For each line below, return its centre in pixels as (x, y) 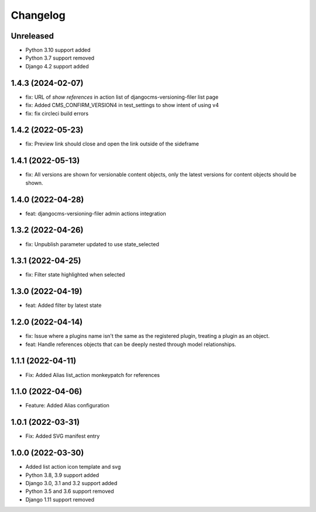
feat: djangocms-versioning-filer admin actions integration (96, 213)
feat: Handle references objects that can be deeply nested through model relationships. (131, 344)
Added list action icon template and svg (73, 467)
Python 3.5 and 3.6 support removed (70, 492)
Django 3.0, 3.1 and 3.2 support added (71, 483)
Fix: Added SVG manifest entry (63, 436)
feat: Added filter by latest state (63, 305)
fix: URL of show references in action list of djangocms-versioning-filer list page (122, 97)
